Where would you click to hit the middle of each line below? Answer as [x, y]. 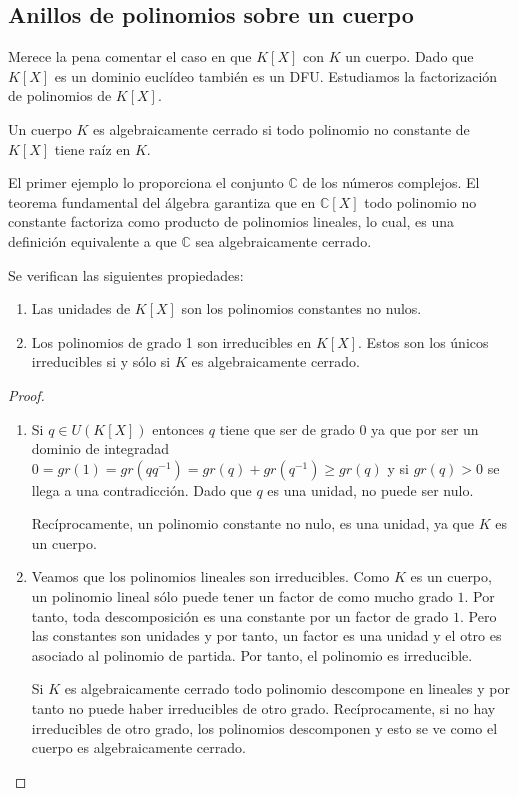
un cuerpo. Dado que [409, 56]
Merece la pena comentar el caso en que [130, 56]
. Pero [478, 615]
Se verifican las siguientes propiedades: [126, 274]
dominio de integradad [100, 448]
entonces [178, 428]
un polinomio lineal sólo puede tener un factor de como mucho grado [242, 596]
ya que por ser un [425, 428]
